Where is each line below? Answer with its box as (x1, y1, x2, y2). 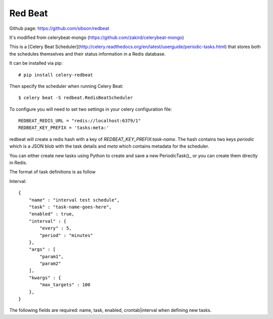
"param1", (39, 253, 64, 259)
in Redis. (9, 160, 27, 166)
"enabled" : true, (28, 211, 75, 217)
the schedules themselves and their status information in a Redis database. (9, 51, 166, 57)
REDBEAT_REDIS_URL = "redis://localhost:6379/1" (18, 118, 141, 124)
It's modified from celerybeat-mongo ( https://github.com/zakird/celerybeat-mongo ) (9, 34, 185, 40)
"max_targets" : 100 (39, 282, 90, 288)
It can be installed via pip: (9, 60, 63, 66)
